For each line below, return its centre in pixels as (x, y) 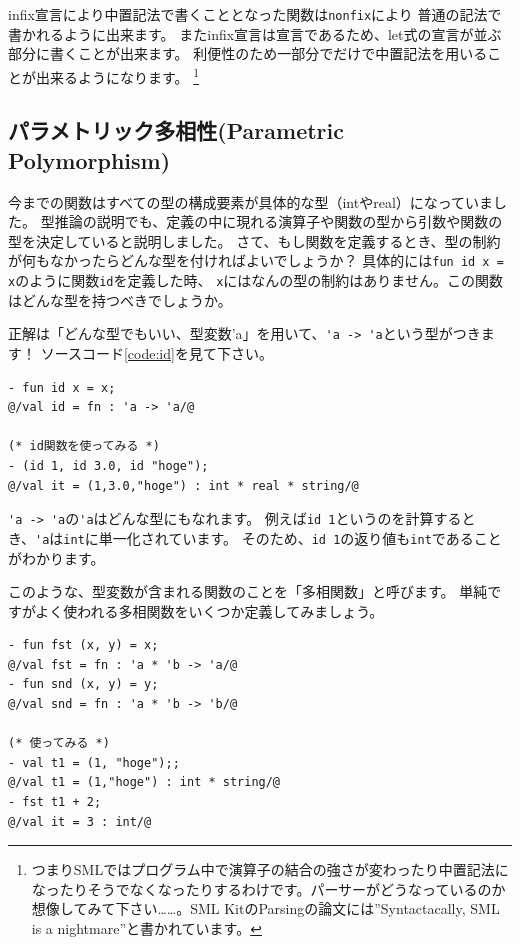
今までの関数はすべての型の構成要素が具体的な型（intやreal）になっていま (251, 201)
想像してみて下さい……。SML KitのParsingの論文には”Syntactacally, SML (265, 908)
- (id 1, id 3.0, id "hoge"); (108, 466)
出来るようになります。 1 (117, 75)
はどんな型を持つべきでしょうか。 (120, 299)
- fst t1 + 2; (55, 802)
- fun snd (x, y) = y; (83, 684)
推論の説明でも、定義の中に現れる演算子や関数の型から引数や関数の (278, 221)
